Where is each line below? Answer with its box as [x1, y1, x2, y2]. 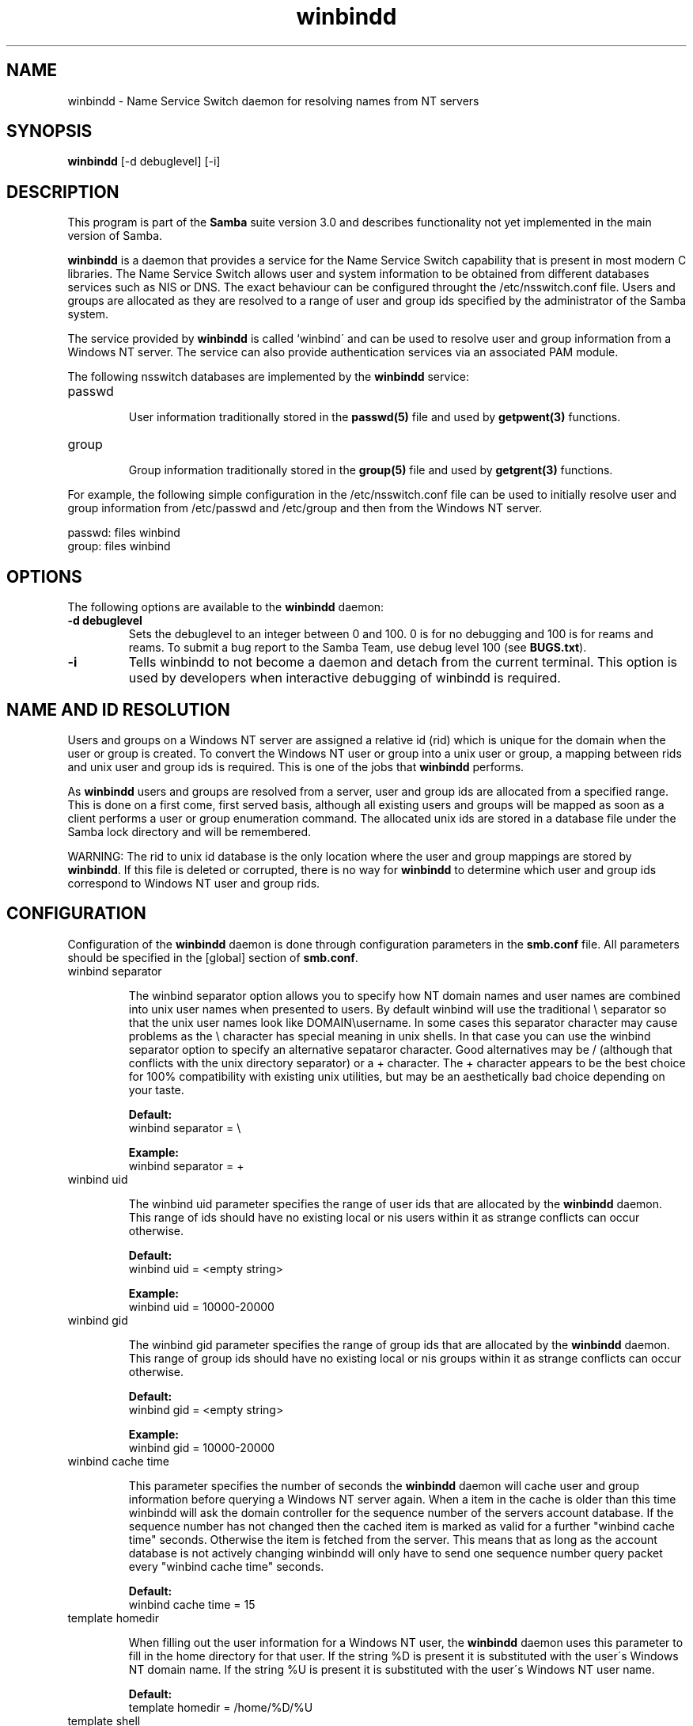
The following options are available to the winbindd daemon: [67, 600, 384, 614]
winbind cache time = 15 [128, 1597, 256, 1611]
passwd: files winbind [67, 526, 180, 540]
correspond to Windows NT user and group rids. [67, 876, 320, 890]
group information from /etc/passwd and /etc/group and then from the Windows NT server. [67, 501, 543, 515]
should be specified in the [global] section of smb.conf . [67, 950, 358, 964]
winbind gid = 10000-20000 [128, 1440, 275, 1454]
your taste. [128, 1082, 184, 1097]
